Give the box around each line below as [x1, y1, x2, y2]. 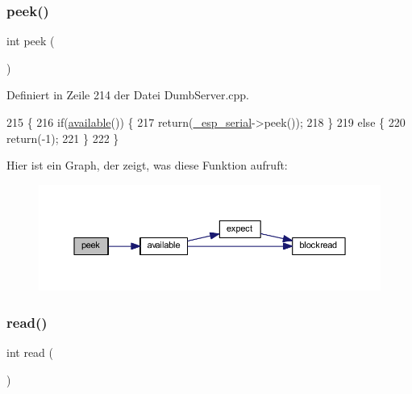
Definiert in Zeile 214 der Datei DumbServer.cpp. [6, 86, 249, 103]
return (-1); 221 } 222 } [6, 129, 119, 146]
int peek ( [6, 32, 55, 49]
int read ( [6, 344, 53, 361]
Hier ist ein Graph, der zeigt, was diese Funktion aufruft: [6, 157, 288, 174]
